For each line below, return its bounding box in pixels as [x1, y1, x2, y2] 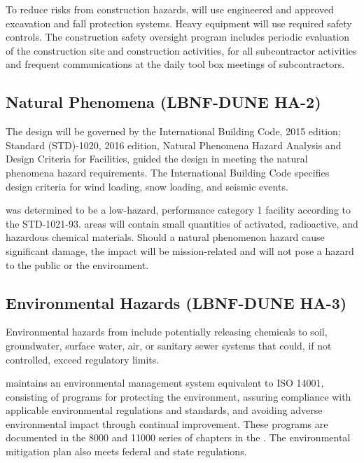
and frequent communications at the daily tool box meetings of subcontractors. [6, 57, 345, 71]
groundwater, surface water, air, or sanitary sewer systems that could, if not [6, 338, 332, 352]
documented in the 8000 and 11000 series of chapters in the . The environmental [6, 430, 351, 445]
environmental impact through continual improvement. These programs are [6, 416, 328, 431]
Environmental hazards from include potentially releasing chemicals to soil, [6, 324, 328, 339]
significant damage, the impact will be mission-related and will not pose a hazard [6, 243, 354, 258]
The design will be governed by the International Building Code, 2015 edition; [6, 124, 341, 139]
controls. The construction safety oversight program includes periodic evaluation [6, 29, 350, 44]
